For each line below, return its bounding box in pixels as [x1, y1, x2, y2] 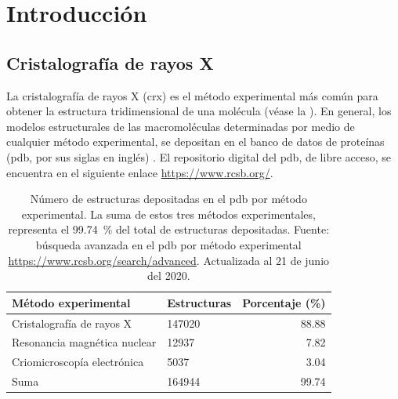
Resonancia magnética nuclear [12, 334, 157, 350]
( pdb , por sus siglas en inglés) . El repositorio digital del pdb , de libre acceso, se [6, 148, 392, 165]
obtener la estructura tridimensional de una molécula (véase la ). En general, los [6, 103, 392, 119]
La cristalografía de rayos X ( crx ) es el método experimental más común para [6, 87, 378, 103]
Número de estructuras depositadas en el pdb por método [30, 190, 307, 207]
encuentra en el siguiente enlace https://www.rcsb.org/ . [6, 164, 273, 180]
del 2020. [147, 267, 190, 284]
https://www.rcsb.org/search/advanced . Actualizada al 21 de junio [8, 252, 330, 268]
